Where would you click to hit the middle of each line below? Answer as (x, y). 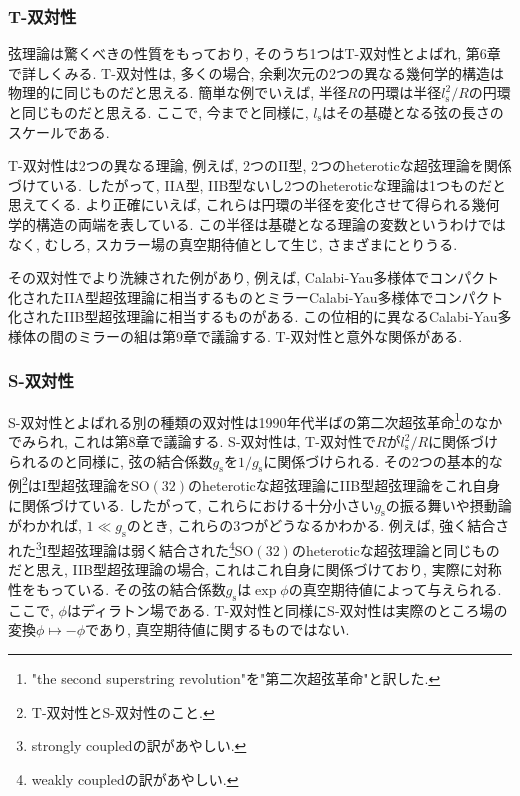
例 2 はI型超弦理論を (69, 484)
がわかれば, (45, 525)
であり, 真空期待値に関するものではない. (217, 629)
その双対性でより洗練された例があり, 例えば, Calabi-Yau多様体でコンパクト (254, 277)
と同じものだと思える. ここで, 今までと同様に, (158, 112)
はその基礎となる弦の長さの (413, 112)
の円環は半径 (399, 92)
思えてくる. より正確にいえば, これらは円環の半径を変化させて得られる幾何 (254, 204)
